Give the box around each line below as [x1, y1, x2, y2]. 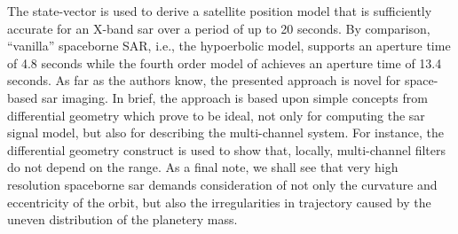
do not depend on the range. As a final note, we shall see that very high [7, 158, 399, 176]
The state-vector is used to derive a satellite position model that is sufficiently [7, 2, 432, 19]
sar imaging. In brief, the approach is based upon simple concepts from [41, 88, 428, 106]
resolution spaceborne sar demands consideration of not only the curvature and [7, 175, 438, 193]
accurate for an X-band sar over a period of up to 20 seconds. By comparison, [7, 19, 430, 37]
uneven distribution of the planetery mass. [7, 210, 238, 229]
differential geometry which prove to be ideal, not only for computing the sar [7, 105, 425, 124]
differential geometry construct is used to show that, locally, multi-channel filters [7, 140, 446, 159]
